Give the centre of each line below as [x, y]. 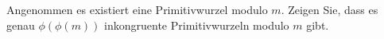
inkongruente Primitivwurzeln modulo [197, 25]
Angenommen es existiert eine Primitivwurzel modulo [137, 9]
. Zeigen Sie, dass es [330, 9]
